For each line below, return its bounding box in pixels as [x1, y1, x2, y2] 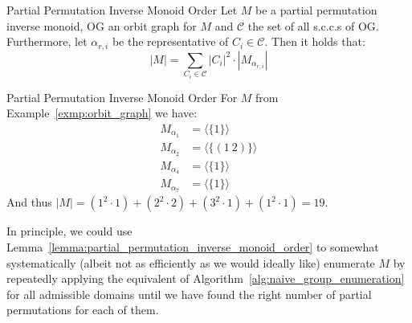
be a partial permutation [255, 2, 377, 18]
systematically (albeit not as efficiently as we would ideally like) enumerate [6, 254, 375, 271]
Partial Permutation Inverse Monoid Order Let [6, 2, 238, 18]
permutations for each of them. [6, 301, 159, 318]
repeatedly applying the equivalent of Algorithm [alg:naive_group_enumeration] [6, 270, 405, 287]
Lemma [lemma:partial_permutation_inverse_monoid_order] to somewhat [6, 238, 379, 255]
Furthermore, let [6, 33, 88, 50]
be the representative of [112, 33, 229, 50]
